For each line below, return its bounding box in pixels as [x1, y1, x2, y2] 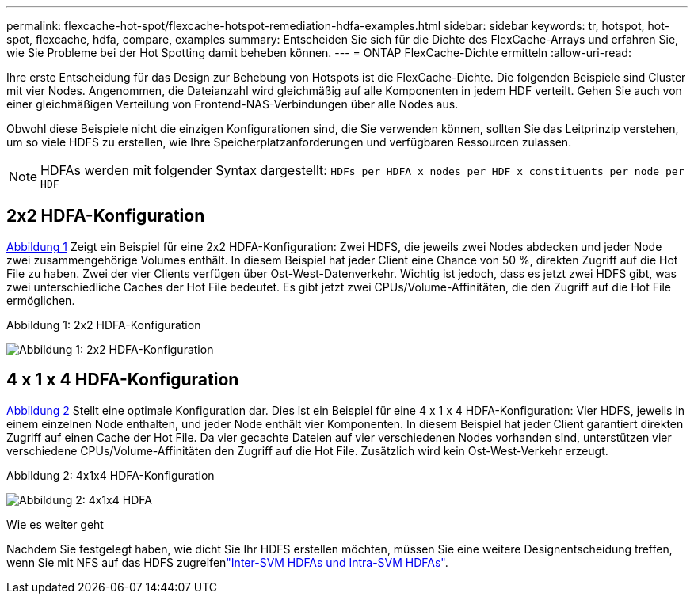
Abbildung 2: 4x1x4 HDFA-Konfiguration [6, 468, 215, 482]
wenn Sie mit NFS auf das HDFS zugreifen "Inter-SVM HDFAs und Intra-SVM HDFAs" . [6, 555, 448, 569]
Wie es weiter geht [6, 517, 104, 531]
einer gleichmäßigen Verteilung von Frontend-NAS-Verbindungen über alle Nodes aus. [6, 97, 459, 111]
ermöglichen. [6, 293, 75, 307]
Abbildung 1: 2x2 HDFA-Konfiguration [6, 317, 201, 332]
